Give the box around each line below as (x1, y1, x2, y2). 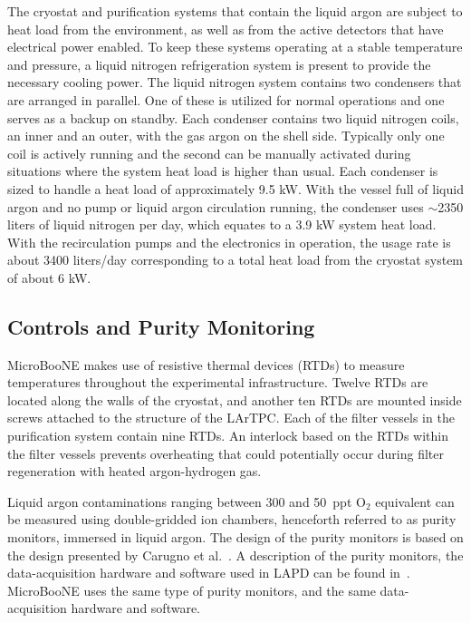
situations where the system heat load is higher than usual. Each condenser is (7, 161, 438, 180)
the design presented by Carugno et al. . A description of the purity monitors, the (7, 545, 464, 564)
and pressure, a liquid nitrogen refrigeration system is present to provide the (7, 54, 431, 73)
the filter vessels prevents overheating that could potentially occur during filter (7, 443, 445, 462)
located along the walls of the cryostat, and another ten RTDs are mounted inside (7, 390, 462, 409)
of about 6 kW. (7, 268, 91, 287)
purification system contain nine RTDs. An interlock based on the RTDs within (7, 426, 448, 445)
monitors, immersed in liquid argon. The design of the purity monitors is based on (7, 528, 464, 547)
